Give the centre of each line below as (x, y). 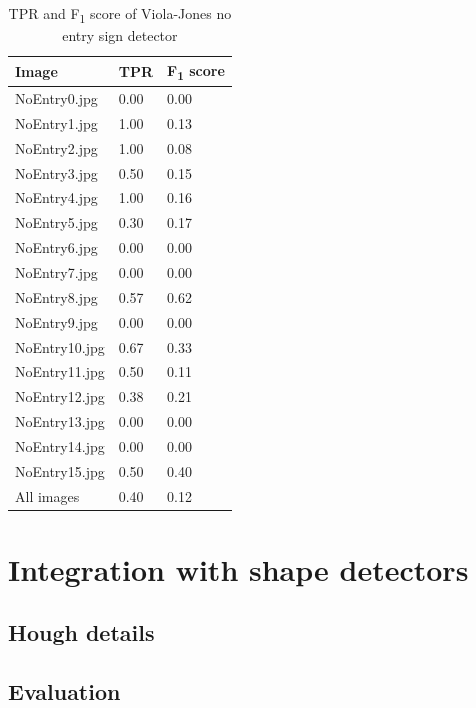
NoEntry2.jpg (56, 147)
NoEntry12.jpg (60, 396)
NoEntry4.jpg (56, 197)
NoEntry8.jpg (56, 296)
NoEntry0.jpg (56, 98)
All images (47, 495)
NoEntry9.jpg (56, 321)
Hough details (81, 632)
